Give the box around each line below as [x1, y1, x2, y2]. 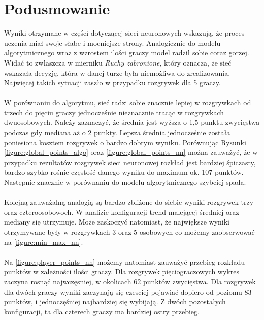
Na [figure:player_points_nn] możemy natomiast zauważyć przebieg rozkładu [4, 256, 245, 267]
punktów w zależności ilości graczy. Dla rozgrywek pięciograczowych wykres [4, 266, 239, 277]
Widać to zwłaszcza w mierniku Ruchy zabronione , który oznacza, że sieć [4, 57, 232, 68]
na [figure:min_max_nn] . [4, 236, 83, 247]
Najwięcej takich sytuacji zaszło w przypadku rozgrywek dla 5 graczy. [4, 77, 221, 88]
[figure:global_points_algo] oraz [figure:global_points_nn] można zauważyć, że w [4, 147, 258, 157]
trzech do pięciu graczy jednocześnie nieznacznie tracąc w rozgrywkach [4, 107, 224, 117]
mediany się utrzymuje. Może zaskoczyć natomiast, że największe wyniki [4, 216, 230, 227]
